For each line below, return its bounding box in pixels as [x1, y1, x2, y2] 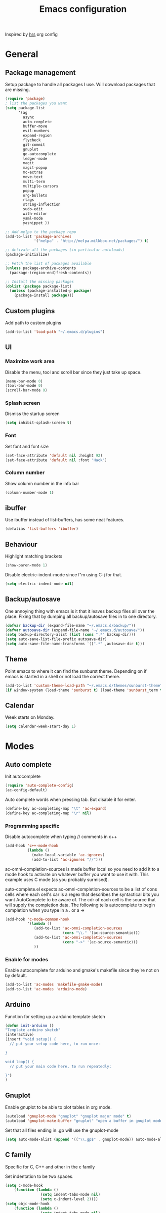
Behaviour [5, 540, 38, 549]
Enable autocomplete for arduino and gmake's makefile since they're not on [5, 967, 159, 973]
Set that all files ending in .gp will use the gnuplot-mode [5, 1127, 119, 1133]
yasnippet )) [23, 220, 50, 226]
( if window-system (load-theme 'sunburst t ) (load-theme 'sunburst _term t [5, 688, 163, 693]
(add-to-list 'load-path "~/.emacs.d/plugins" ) [5, 329, 105, 334]
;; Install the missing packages [5, 279, 74, 284]
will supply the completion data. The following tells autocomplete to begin [5, 902, 155, 908]
